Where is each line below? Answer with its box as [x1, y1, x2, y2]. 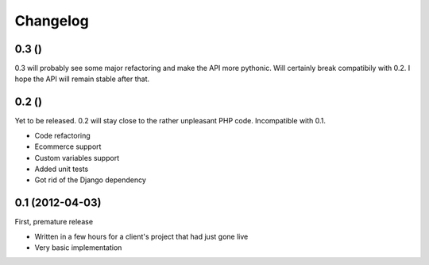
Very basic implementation [34, 243, 122, 252]
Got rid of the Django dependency [34, 175, 147, 185]
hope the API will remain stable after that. [14, 74, 150, 84]
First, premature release [14, 217, 94, 227]
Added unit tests [34, 164, 89, 173]
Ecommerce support [34, 142, 102, 151]
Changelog [14, 12, 89, 29]
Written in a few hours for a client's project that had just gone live [34, 232, 249, 241]
